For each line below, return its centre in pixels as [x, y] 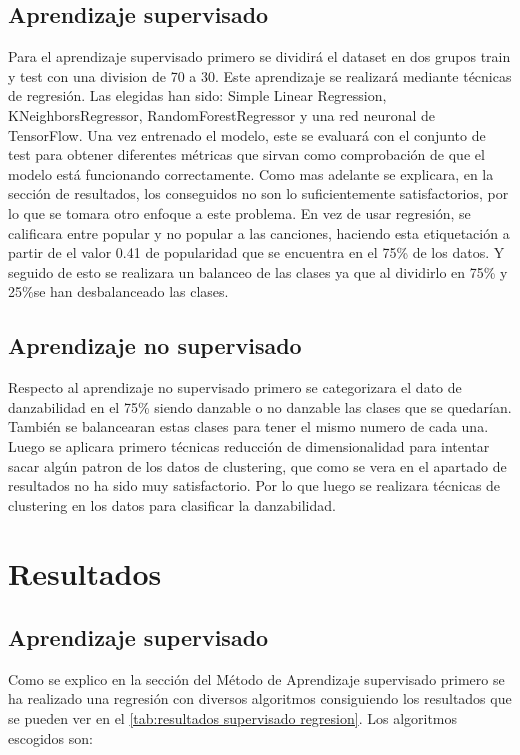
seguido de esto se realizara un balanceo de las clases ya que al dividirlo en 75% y [258, 271]
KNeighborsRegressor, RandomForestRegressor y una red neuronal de [221, 114]
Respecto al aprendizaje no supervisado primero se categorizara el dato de [235, 387]
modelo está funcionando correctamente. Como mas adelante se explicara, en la [251, 173]
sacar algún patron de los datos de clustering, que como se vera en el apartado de [257, 465]
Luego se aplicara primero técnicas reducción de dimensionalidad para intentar [249, 445]
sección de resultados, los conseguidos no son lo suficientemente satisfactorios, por [258, 193]
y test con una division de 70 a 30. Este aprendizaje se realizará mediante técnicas [260, 75]
